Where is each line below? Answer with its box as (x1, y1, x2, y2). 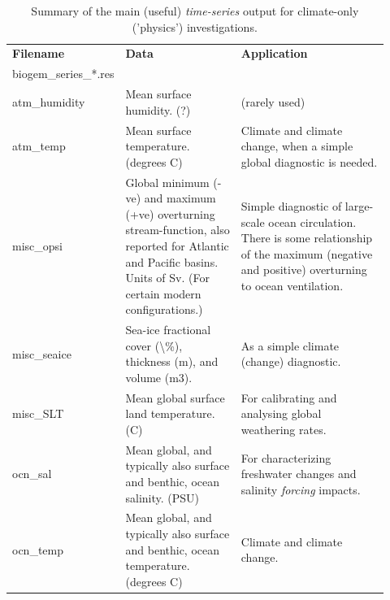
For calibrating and (240, 389, 337, 406)
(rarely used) (240, 93, 305, 110)
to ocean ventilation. (240, 276, 344, 293)
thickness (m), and (125, 353, 219, 370)
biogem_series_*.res (12, 65, 115, 82)
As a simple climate (240, 337, 340, 354)
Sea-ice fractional (125, 321, 211, 338)
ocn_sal (12, 465, 52, 482)
